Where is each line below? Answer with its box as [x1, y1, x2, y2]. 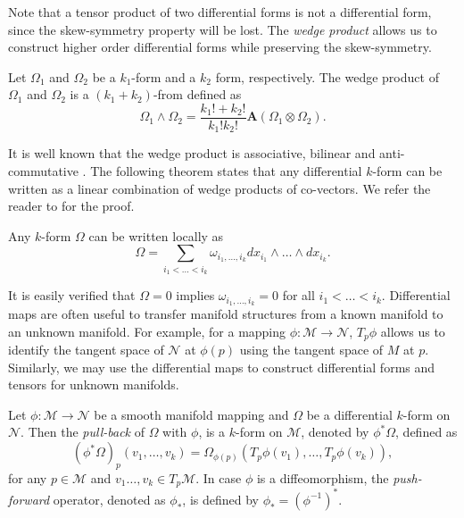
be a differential [306, 405, 393, 423]
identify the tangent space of [8, 340, 164, 359]
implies [176, 286, 215, 305]
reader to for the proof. [8, 196, 135, 215]
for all [282, 286, 315, 305]
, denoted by [301, 422, 369, 441]
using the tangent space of [239, 340, 384, 359]
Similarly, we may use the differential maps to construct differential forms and [8, 357, 435, 376]
